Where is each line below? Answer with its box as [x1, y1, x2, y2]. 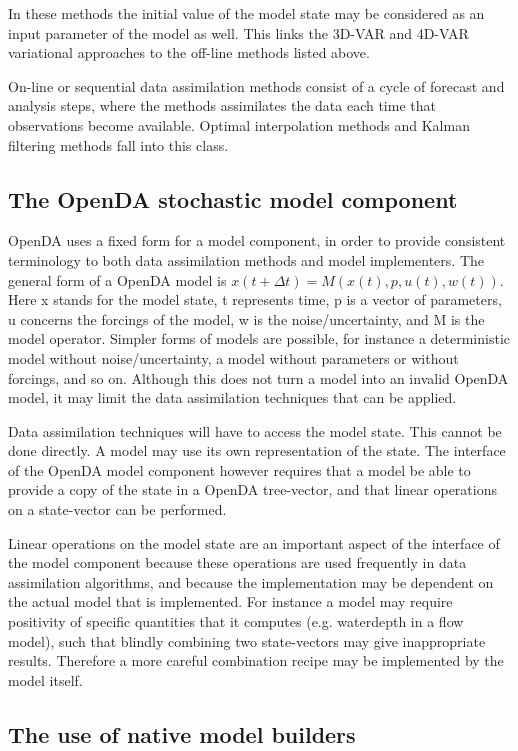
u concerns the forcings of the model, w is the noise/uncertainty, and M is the [8, 308, 485, 329]
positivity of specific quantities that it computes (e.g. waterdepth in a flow [8, 611, 464, 632]
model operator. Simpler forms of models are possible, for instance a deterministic [8, 328, 511, 349]
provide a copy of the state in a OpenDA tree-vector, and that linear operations [8, 479, 497, 500]
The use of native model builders [8, 718, 356, 749]
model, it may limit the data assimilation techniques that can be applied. [8, 387, 457, 408]
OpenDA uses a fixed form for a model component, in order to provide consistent [8, 230, 506, 251]
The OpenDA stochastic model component [8, 183, 458, 214]
